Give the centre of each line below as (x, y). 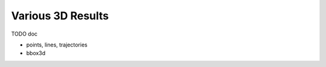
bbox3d (36, 53)
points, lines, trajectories (57, 45)
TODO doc (24, 34)
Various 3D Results (60, 16)
